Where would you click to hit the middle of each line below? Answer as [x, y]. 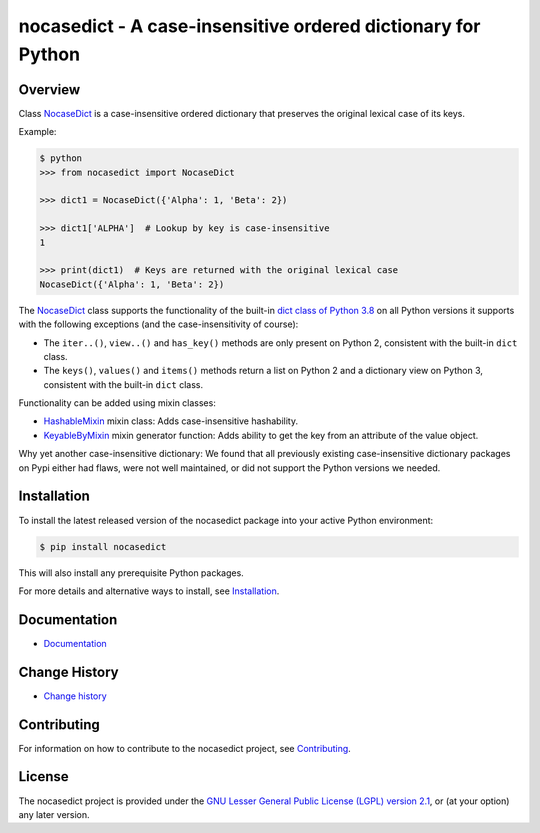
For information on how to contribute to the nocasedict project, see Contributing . [185, 748]
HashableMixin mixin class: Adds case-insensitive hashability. [171, 421]
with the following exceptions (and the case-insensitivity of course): [158, 324]
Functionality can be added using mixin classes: [117, 403]
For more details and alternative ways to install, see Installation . [149, 591]
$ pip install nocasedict [103, 546]
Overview [49, 89]
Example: [37, 132]
